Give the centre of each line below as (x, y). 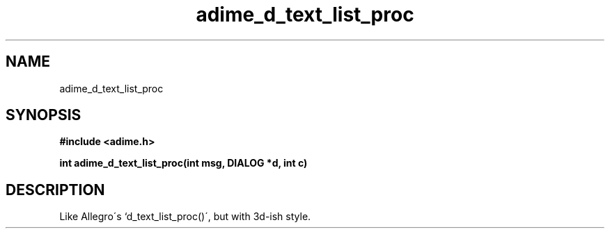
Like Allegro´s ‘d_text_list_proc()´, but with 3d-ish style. (185, 217)
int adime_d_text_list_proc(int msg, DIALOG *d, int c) (183, 163)
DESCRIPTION (55, 190)
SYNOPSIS (44, 115)
